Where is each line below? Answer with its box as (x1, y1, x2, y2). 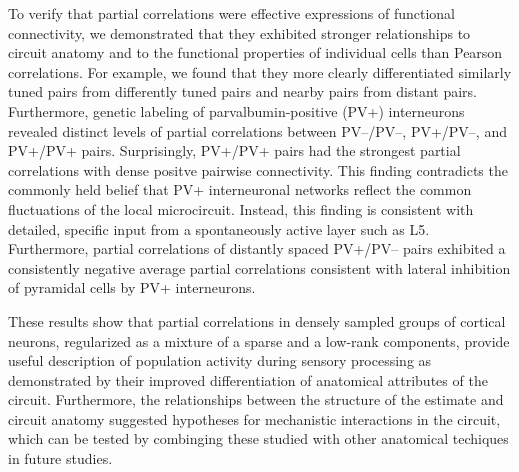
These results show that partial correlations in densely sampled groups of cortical (8, 310, 506, 331)
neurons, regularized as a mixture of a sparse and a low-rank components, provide (8, 330, 510, 351)
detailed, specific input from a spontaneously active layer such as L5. (8, 218, 430, 239)
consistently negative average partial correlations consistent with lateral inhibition (8, 257, 511, 278)
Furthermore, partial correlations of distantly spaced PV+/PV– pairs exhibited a (8, 238, 506, 259)
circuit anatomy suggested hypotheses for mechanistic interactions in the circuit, (8, 408, 501, 429)
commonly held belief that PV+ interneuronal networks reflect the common (8, 179, 472, 200)
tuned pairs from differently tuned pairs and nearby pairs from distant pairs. (8, 81, 477, 102)
